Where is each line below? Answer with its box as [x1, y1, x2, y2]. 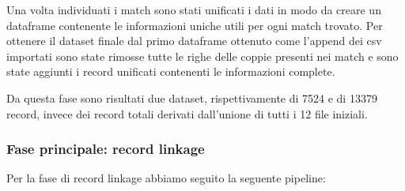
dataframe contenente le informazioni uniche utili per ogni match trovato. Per [6, 17, 383, 33]
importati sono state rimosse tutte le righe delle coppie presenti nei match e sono [6, 47, 399, 64]
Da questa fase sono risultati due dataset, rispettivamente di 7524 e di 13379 [6, 89, 377, 106]
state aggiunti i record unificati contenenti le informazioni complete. [6, 63, 335, 80]
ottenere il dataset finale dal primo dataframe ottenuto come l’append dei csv [6, 32, 382, 49]
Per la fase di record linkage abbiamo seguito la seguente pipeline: [6, 170, 326, 186]
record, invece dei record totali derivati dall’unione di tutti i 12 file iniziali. [6, 105, 368, 122]
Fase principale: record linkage [6, 139, 205, 159]
